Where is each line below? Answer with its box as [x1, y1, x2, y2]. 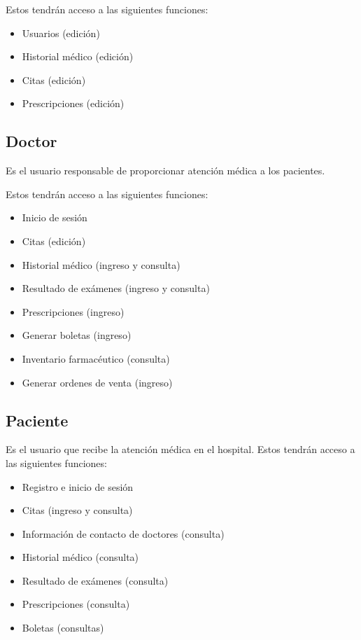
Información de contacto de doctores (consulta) [22, 526, 225, 541]
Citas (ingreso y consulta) [22, 503, 133, 517]
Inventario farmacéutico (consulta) [22, 351, 170, 366]
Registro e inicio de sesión [22, 479, 134, 494]
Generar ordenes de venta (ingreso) [22, 375, 173, 389]
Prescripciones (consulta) [22, 597, 130, 611]
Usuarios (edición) [22, 25, 100, 40]
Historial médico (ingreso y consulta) [22, 257, 180, 272]
